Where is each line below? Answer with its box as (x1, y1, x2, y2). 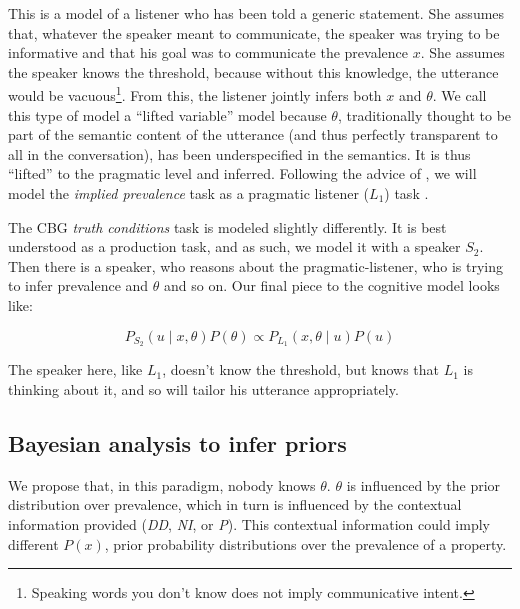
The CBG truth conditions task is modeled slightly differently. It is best (8, 216, 447, 237)
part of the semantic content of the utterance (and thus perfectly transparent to (8, 124, 498, 145)
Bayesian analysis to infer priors (8, 428, 347, 458)
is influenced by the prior (346, 474, 501, 495)
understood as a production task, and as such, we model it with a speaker (8, 236, 461, 257)
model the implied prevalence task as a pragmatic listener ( (8, 183, 370, 203)
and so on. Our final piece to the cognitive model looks (163, 275, 500, 296)
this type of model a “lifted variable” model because (8, 104, 327, 125)
